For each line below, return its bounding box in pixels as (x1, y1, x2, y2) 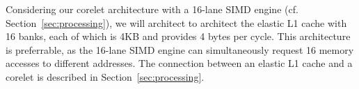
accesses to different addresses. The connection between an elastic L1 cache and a (6, 56, 353, 70)
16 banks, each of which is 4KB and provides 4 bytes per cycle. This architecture (6, 29, 351, 43)
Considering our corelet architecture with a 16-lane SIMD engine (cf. (6, 2, 298, 16)
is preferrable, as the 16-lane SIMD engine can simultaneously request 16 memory (6, 42, 354, 57)
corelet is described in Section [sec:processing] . (6, 69, 205, 83)
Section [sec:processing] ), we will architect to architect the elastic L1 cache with (6, 15, 347, 30)
